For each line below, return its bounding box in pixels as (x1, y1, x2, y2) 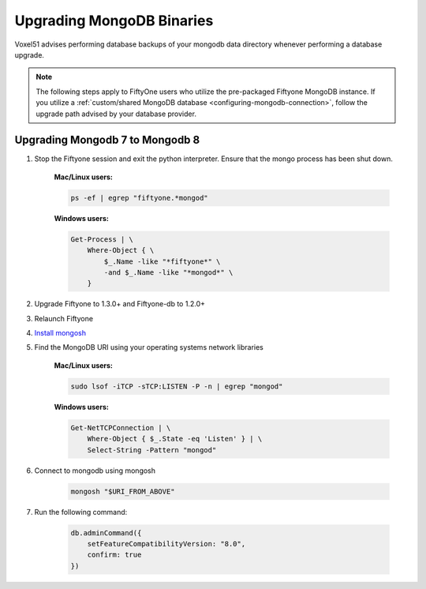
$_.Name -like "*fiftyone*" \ (103, 257, 221, 266)
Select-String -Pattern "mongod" (87, 445, 217, 454)
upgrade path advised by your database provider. (35, 109, 197, 118)
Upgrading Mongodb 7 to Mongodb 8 (14, 133, 200, 147)
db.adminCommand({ (70, 528, 142, 537)
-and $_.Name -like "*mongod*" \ (103, 268, 234, 276)
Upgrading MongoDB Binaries (14, 12, 214, 29)
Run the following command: (34, 507, 128, 516)
